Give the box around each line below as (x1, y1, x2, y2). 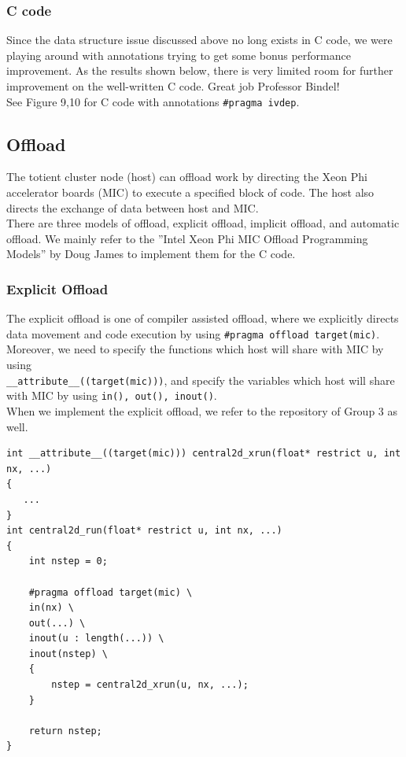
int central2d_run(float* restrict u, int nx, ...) (6, 525, 282, 537)
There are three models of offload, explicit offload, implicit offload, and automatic (6, 215, 400, 231)
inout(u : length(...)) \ (28, 633, 164, 644)
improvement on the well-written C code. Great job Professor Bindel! (6, 78, 340, 94)
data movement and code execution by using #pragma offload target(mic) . (6, 325, 380, 342)
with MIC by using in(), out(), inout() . (6, 387, 217, 404)
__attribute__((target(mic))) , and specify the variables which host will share (6, 371, 395, 388)
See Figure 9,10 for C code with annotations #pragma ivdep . (6, 93, 300, 109)
